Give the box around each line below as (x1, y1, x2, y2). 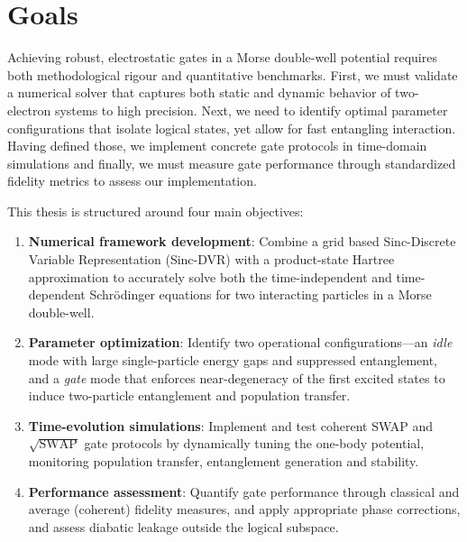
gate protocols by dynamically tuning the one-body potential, (84, 434, 425, 453)
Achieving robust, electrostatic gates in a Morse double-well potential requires (7, 48, 437, 67)
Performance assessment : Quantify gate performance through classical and (28, 482, 460, 501)
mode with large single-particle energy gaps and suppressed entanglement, (28, 351, 437, 370)
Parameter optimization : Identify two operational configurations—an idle (28, 333, 453, 352)
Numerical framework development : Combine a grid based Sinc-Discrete (28, 232, 456, 251)
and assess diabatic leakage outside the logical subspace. (28, 517, 339, 536)
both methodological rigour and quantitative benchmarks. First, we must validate (7, 65, 458, 84)
